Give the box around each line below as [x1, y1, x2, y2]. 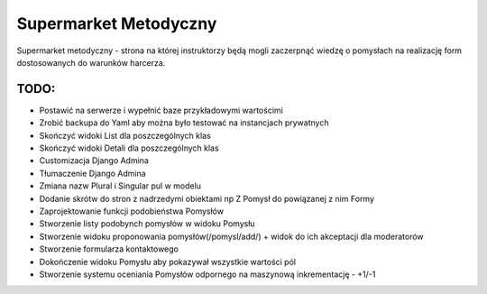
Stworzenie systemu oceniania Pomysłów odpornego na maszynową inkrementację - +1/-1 [39, 269, 376, 280]
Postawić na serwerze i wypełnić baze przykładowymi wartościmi [39, 105, 283, 115]
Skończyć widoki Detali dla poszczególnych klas [39, 142, 220, 153]
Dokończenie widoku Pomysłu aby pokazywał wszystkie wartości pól [39, 256, 297, 267]
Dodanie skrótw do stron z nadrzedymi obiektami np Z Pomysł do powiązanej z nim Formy [39, 193, 374, 204]
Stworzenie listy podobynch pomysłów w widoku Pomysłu [39, 218, 256, 229]
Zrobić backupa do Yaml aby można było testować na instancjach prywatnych [39, 117, 329, 128]
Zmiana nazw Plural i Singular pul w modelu [39, 180, 202, 191]
